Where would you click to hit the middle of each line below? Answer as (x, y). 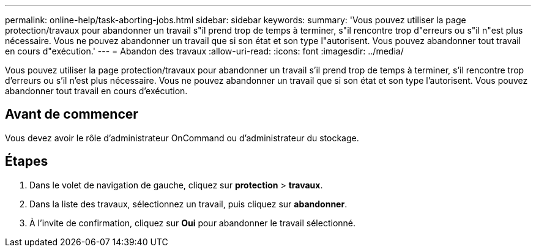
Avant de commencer (72, 114)
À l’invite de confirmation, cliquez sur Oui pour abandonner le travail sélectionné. (193, 223)
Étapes (27, 161)
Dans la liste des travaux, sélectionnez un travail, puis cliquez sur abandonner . (188, 204)
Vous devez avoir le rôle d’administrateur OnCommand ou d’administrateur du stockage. (182, 138)
